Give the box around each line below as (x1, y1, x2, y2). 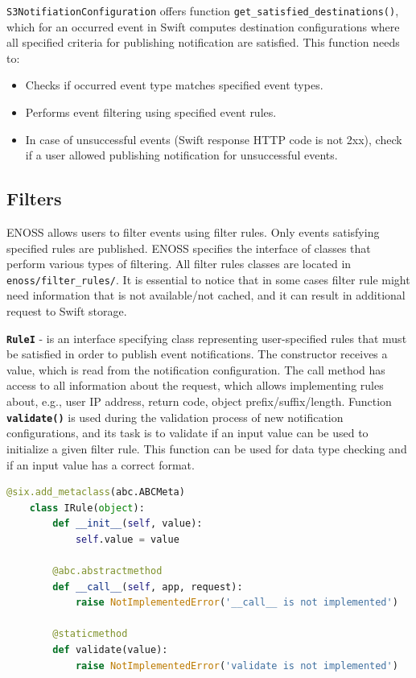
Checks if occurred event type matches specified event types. (25, 76, 323, 93)
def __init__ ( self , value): (52, 518, 203, 530)
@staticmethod (52, 628, 128, 640)
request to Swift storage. (6, 303, 127, 320)
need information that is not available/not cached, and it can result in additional (6, 287, 406, 304)
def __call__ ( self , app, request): (52, 581, 243, 593)
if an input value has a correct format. (6, 456, 195, 473)
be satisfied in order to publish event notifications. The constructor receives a (6, 345, 388, 362)
